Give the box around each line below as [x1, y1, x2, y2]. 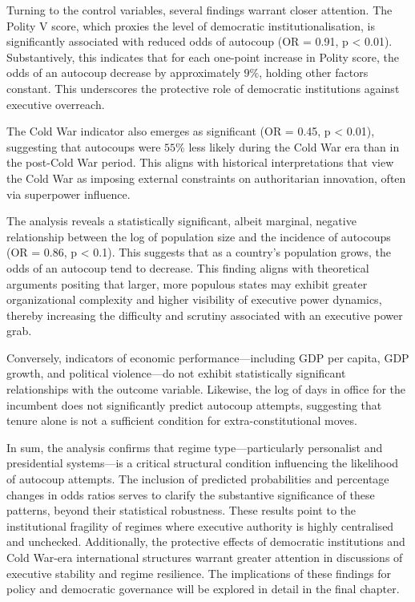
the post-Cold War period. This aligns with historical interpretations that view [6, 154, 394, 171]
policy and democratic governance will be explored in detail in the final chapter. [6, 580, 400, 597]
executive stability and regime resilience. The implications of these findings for [6, 564, 391, 581]
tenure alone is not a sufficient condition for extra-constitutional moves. [6, 412, 357, 429]
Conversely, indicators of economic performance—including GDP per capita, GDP [6, 349, 409, 366]
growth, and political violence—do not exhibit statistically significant [6, 365, 346, 382]
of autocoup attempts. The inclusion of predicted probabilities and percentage [6, 471, 389, 487]
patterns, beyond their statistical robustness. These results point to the [6, 502, 357, 519]
